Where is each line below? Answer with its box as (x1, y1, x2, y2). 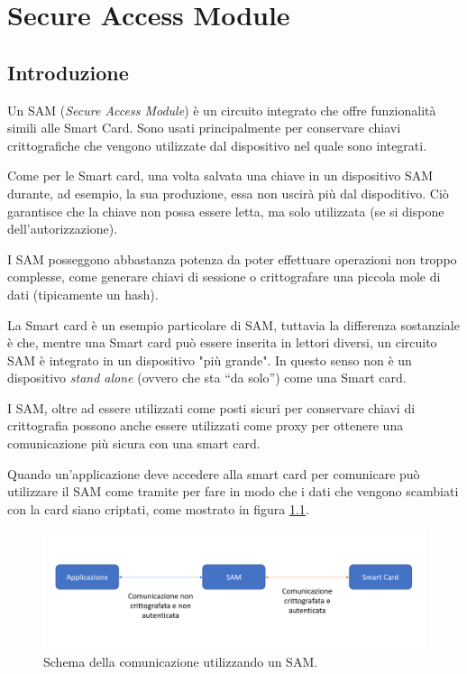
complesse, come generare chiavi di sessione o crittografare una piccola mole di (7, 267, 441, 286)
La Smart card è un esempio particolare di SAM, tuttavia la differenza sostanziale (7, 315, 460, 334)
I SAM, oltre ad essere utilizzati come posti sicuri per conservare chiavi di (7, 398, 416, 417)
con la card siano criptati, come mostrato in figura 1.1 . (7, 499, 309, 518)
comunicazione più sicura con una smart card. (7, 434, 261, 453)
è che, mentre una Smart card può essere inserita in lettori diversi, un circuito (7, 333, 437, 352)
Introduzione (7, 58, 129, 86)
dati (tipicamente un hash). (7, 284, 159, 303)
